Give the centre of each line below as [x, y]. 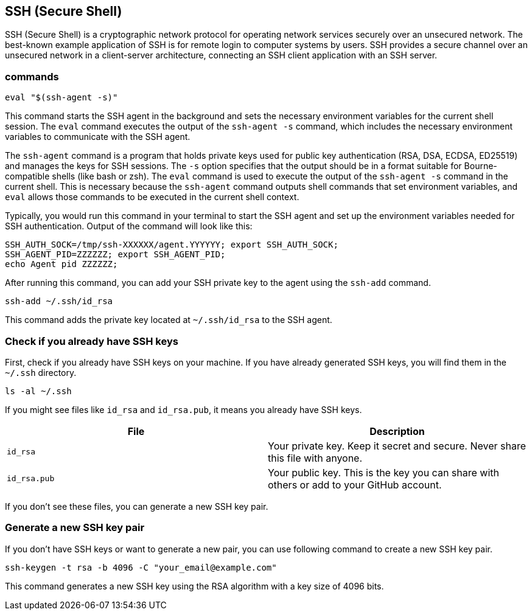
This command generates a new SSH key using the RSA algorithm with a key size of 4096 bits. [194, 586]
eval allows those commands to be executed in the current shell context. [152, 197]
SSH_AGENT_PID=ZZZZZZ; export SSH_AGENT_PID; [115, 255]
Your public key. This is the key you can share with [383, 472]
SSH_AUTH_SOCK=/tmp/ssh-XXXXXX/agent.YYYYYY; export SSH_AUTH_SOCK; [172, 245]
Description [397, 431]
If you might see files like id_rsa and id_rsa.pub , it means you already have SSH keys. [184, 409]
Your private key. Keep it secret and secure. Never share [397, 446]
